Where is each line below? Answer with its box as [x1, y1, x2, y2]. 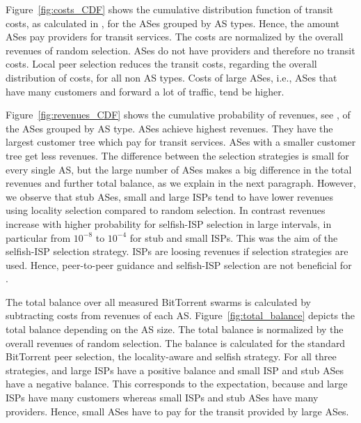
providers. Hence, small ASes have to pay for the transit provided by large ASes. [6, 403, 349, 418]
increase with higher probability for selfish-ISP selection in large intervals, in [6, 216, 332, 231]
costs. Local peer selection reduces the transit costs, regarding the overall [6, 56, 317, 71]
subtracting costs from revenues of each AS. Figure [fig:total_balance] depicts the [6, 308, 355, 323]
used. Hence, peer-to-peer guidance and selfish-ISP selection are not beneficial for [6, 257, 352, 272]
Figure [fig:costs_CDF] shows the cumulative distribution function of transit [6, 2, 334, 16]
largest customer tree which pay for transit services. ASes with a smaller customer [6, 134, 356, 149]
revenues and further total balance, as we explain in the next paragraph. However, [6, 176, 356, 190]
